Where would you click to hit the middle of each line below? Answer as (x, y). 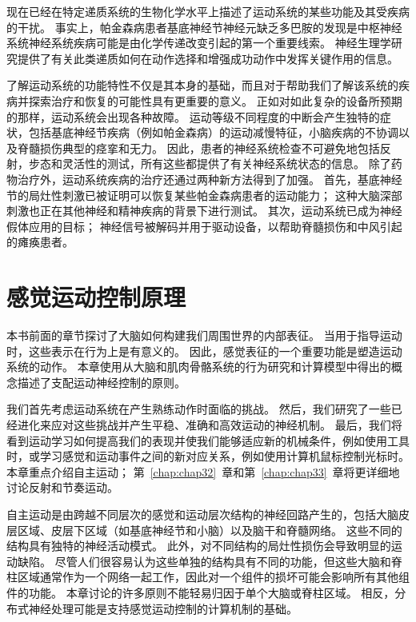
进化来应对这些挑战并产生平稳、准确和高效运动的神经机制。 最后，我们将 (210, 425)
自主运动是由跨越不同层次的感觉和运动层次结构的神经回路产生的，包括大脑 (202, 514)
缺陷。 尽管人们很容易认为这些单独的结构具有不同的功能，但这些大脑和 (204, 561)
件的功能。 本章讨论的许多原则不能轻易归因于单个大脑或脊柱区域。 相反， (201, 592)
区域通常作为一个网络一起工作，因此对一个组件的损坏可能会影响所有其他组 (213, 577)
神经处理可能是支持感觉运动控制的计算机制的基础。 (163, 608)
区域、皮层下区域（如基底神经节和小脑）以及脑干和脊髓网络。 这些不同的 (210, 530)
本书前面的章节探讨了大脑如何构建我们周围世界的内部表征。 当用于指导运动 (204, 335)
